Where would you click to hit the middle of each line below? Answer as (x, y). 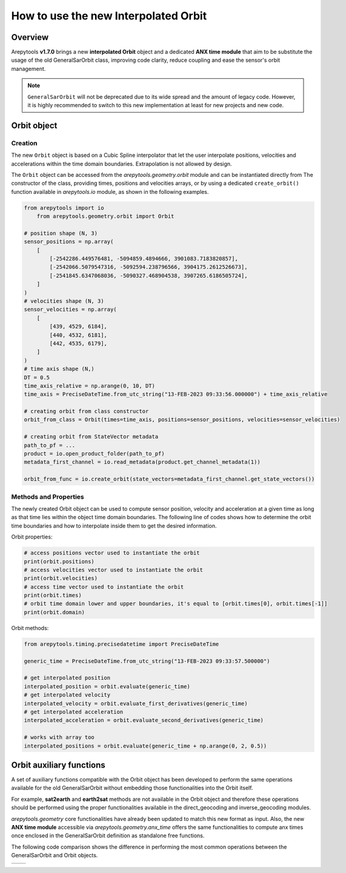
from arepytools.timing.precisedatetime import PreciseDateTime (121, 644)
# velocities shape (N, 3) (64, 301)
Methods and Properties (48, 497)
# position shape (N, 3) (61, 233)
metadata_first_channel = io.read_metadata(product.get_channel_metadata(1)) (142, 462)
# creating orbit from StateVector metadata (91, 437)
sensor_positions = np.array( (69, 242)
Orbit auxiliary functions (58, 765)
